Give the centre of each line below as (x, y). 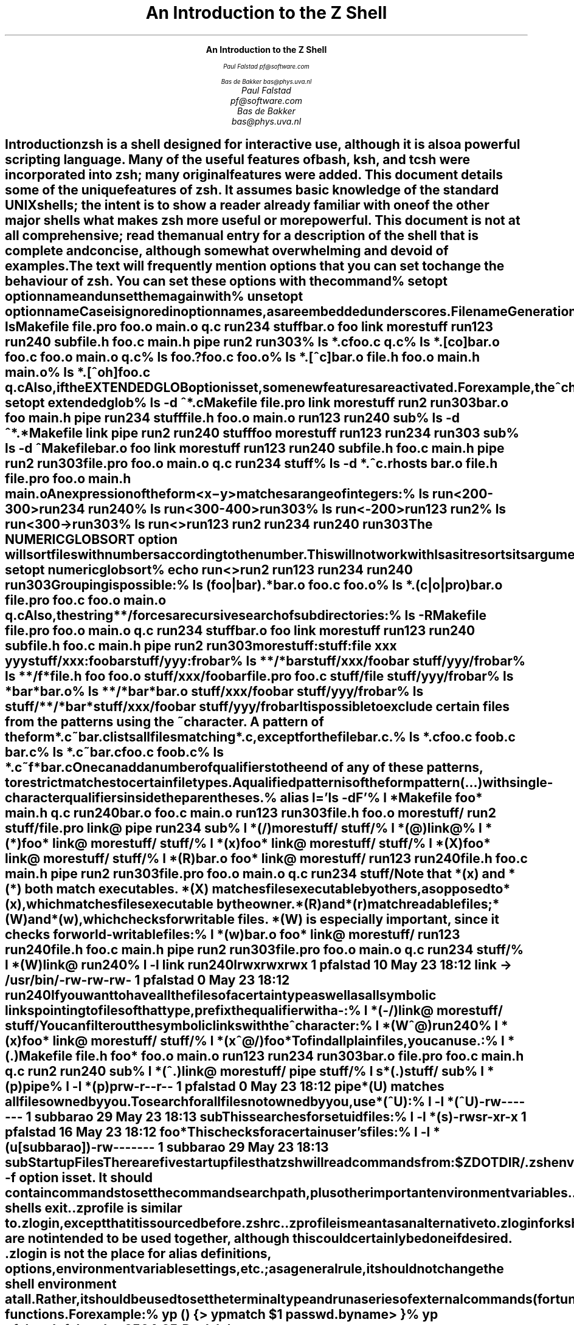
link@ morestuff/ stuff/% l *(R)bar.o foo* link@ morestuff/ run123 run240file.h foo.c (266, 859)
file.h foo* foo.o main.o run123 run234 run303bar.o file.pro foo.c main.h (300, 1056)
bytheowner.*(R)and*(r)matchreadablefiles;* (358, 904)
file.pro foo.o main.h (68, 479)
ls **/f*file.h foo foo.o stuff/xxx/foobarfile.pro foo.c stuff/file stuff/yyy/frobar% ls (259, 676)
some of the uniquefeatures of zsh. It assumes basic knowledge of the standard (252, 190)
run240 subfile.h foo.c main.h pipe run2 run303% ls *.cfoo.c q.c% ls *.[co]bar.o (252, 342)
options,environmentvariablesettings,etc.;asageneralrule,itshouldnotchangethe (254, 1269)
